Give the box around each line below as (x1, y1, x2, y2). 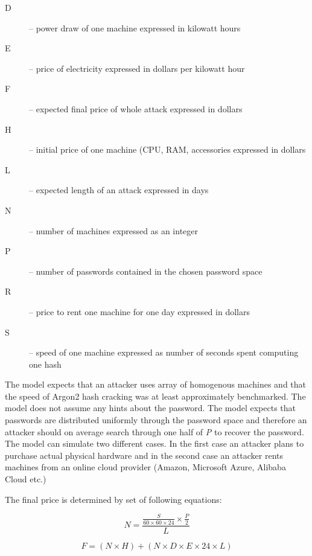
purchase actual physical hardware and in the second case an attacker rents (5, 449, 283, 461)
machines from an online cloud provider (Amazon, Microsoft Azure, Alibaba (5, 461, 286, 473)
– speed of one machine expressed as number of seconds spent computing (29, 346, 299, 359)
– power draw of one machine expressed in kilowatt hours (29, 21, 241, 34)
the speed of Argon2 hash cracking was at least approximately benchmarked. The (5, 389, 306, 402)
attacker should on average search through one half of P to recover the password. (5, 425, 304, 438)
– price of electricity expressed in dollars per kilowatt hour (29, 62, 245, 74)
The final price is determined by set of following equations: (5, 493, 222, 505)
